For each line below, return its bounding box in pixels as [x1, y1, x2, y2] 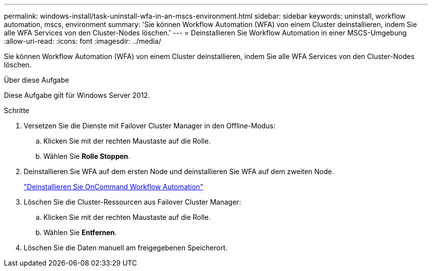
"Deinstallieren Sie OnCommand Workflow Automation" [24, 182, 204, 191]
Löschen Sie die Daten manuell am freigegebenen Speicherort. [24, 243, 228, 252]
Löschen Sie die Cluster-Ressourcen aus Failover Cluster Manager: [24, 198, 241, 206]
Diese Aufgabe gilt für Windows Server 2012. [4, 91, 150, 99]
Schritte [4, 106, 30, 115]
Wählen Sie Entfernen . [43, 228, 117, 237]
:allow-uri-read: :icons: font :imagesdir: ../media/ [4, 37, 161, 45]
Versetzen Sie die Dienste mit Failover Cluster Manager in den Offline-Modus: [24, 121, 276, 130]
